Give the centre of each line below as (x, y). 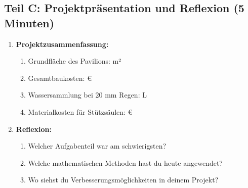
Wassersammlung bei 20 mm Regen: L (87, 95)
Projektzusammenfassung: (62, 44)
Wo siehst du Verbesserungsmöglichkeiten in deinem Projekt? (123, 180)
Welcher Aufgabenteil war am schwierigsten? (97, 146)
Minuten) (29, 22)
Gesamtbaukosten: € (60, 78)
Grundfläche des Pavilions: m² (75, 61)
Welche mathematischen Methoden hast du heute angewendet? (125, 162)
